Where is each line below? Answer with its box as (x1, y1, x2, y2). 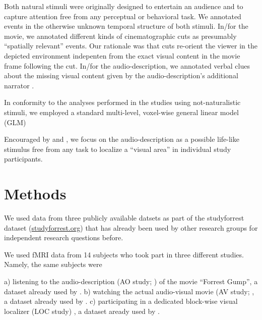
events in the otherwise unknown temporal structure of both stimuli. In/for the (4, 21, 248, 31)
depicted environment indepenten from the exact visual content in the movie (4, 50, 240, 61)
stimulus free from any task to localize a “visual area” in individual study (4, 143, 231, 154)
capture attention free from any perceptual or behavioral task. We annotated (4, 11, 241, 21)
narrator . (4, 80, 34, 90)
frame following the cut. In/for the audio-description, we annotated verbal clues (4, 60, 250, 71)
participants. (4, 153, 43, 164)
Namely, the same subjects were (4, 259, 102, 270)
